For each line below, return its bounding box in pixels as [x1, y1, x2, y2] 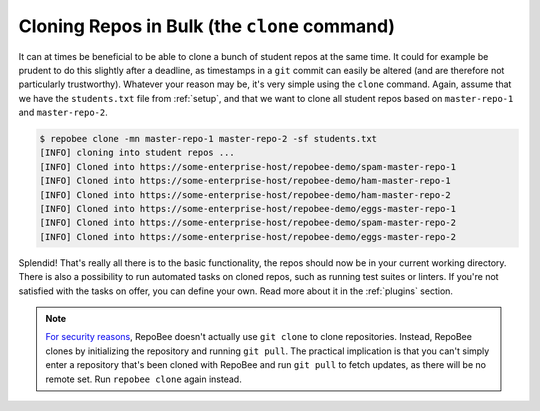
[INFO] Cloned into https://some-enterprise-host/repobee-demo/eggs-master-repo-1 [39, 203, 457, 215]
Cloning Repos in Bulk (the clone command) [18, 15, 395, 37]
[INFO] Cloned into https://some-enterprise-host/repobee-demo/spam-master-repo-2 [39, 217, 457, 229]
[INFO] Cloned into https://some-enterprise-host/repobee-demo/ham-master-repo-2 [39, 189, 452, 200]
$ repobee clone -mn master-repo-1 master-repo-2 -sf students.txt [39, 133, 378, 145]
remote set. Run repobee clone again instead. [45, 373, 242, 385]
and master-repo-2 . [18, 106, 109, 119]
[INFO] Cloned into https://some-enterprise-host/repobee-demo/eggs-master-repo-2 [39, 231, 457, 242]
